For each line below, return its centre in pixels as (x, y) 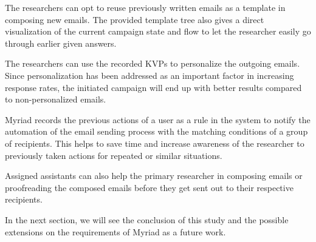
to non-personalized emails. (56, 99)
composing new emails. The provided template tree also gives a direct (135, 19)
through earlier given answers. (61, 43)
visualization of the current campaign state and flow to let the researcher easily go (158, 31)
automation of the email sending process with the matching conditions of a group (156, 131)
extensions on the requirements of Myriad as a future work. (115, 231)
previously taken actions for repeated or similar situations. (114, 155)
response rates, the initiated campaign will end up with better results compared (153, 87)
